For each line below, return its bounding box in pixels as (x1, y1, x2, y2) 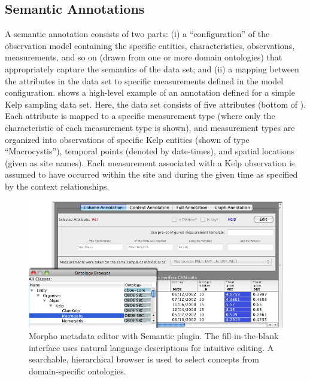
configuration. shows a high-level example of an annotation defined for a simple (5, 86, 295, 99)
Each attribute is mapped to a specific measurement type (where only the (5, 109, 275, 122)
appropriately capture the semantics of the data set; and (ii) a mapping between (5, 62, 299, 75)
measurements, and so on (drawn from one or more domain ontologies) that (5, 51, 282, 63)
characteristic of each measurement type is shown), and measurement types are (5, 121, 295, 133)
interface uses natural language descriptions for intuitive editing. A (29, 341, 274, 353)
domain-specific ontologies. (29, 364, 126, 377)
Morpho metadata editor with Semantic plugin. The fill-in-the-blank (29, 330, 279, 342)
